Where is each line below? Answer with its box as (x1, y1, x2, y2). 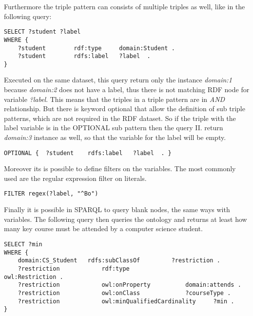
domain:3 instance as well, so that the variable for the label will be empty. (4, 132, 226, 142)
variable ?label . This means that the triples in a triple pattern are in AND (4, 94, 225, 104)
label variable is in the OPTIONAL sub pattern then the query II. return (4, 122, 223, 133)
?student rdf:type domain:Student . (18, 44, 175, 52)
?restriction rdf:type (18, 265, 130, 272)
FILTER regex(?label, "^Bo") (4, 190, 98, 197)
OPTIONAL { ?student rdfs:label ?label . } (4, 149, 172, 157)
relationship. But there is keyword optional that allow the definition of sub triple (4, 103, 245, 114)
